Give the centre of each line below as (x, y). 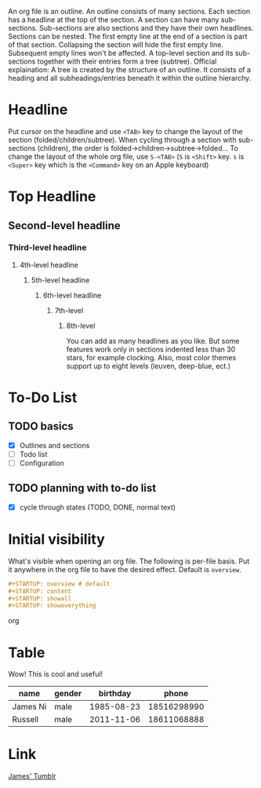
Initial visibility (56, 540)
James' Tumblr (32, 776)
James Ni (29, 707)
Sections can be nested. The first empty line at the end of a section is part (128, 36)
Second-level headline (65, 226)
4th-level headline (49, 264)
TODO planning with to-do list (82, 489)
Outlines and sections (54, 445)
